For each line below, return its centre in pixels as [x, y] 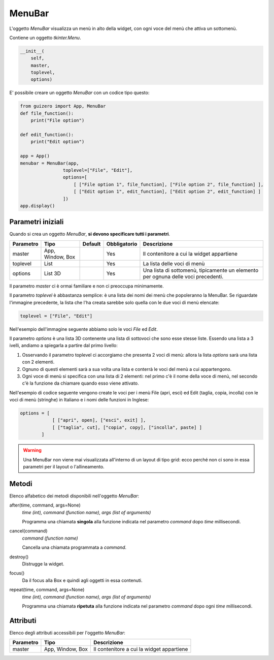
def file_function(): [47, 113]
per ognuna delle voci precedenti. [183, 276]
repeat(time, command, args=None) [47, 590]
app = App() [35, 156]
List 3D [52, 273]
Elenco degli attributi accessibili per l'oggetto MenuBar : [67, 633]
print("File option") [58, 120]
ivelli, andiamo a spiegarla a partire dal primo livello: [63, 345]
